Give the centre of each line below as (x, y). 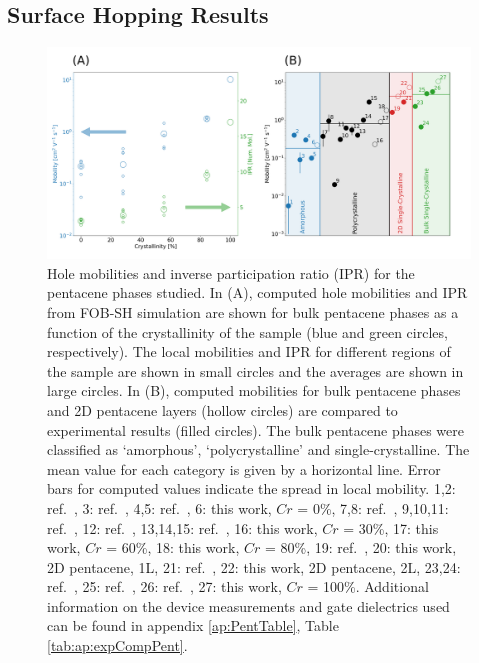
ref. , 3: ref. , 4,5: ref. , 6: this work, (159, 507)
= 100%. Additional (368, 586)
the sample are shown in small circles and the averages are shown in (255, 370)
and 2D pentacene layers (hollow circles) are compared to (222, 409)
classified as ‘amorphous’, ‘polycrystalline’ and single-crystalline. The (258, 449)
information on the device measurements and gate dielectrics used (248, 605)
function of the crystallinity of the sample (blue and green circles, (247, 331)
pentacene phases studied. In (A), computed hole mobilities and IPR (257, 292)
